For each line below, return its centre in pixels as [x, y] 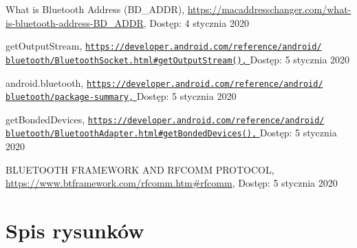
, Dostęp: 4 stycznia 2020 [196, 22]
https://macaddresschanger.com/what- [269, 9]
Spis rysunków [75, 230]
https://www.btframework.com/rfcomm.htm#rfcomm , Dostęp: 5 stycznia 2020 [172, 183]
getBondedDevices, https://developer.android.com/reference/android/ [165, 119]
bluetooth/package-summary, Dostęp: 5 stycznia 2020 [121, 96]
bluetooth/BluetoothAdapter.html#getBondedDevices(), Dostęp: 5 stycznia [171, 133]
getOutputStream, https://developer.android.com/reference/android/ [164, 46]
